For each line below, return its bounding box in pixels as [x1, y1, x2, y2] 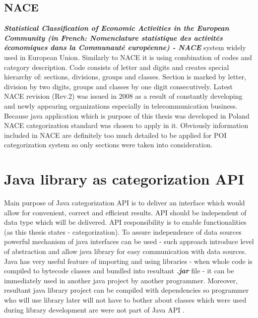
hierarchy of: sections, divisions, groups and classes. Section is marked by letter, [4, 71, 247, 82]
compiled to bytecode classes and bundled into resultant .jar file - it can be [4, 265, 234, 276]
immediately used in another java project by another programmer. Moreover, [4, 275, 238, 285]
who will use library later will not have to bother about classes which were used [4, 294, 247, 305]
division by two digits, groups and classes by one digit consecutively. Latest [4, 81, 233, 91]
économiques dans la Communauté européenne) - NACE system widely [4, 42, 246, 53]
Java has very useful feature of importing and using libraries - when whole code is [4, 255, 253, 266]
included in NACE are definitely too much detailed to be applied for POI [4, 129, 227, 140]
